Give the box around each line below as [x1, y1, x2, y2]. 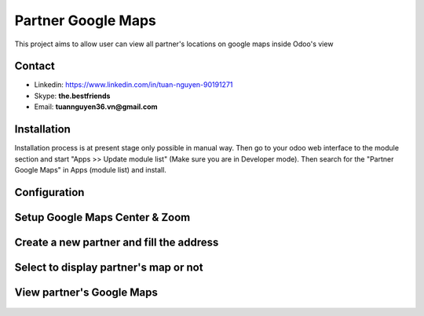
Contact [14, 60, 55, 73]
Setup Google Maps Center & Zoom [14, 210, 191, 223]
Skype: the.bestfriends [34, 91, 111, 100]
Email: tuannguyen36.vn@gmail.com [34, 102, 158, 111]
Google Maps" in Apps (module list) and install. [14, 165, 166, 174]
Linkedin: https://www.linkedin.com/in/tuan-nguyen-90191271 [34, 80, 233, 89]
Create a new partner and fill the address [14, 235, 219, 249]
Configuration [14, 185, 85, 199]
